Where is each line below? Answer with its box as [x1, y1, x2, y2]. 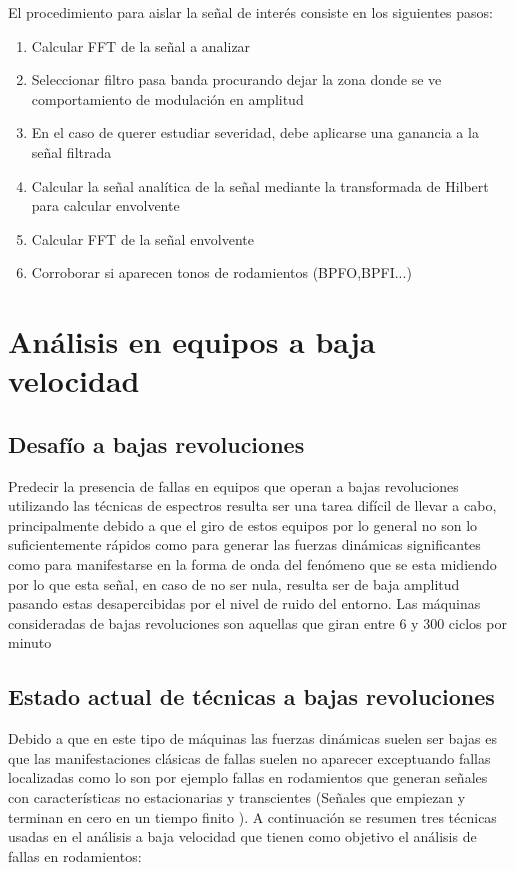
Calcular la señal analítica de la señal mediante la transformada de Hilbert [31, 175, 489, 196]
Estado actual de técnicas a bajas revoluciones [8, 681, 495, 712]
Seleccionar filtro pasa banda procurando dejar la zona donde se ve [31, 69, 442, 90]
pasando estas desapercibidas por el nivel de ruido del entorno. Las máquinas [8, 593, 481, 614]
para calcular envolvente [31, 195, 180, 216]
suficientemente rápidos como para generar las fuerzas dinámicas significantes [8, 534, 481, 555]
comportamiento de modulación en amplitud [31, 88, 304, 109]
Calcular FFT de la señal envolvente [31, 228, 254, 249]
